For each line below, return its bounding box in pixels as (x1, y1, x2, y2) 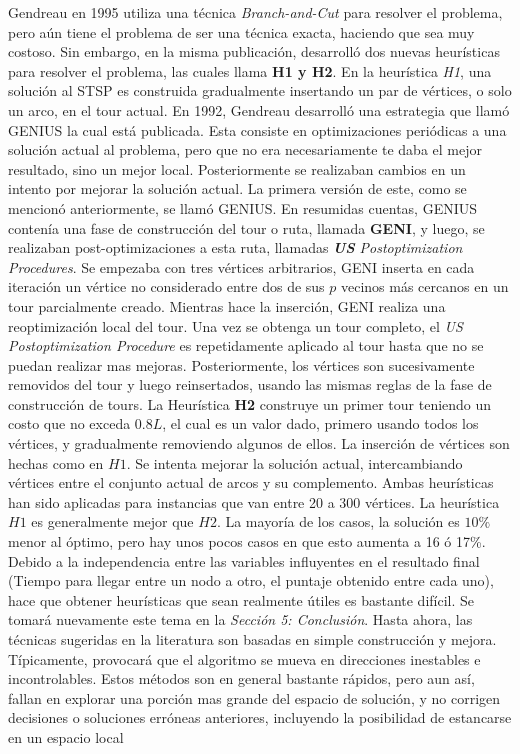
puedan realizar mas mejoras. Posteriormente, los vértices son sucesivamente (8, 354, 475, 375)
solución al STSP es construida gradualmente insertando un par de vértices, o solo (8, 80, 512, 101)
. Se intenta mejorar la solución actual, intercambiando (126, 452, 463, 473)
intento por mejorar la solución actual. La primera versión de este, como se (8, 178, 467, 199)
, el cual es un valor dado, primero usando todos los (162, 413, 479, 434)
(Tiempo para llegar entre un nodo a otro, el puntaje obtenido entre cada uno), (8, 570, 494, 591)
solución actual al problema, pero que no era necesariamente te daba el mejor (8, 139, 482, 160)
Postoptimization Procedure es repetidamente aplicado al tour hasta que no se (8, 335, 484, 356)
